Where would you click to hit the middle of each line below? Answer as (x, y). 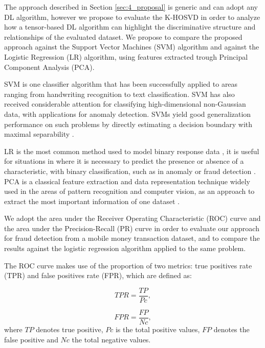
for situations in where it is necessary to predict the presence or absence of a (124, 161)
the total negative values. (111, 339)
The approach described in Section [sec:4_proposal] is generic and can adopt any (131, 7)
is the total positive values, (158, 329)
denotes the (231, 329)
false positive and (31, 339)
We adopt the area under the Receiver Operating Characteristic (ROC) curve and (132, 218)
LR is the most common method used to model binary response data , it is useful (132, 151)
